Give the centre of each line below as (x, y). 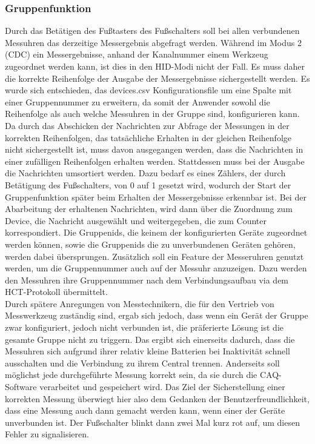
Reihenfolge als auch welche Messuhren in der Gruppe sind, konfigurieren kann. (152, 114)
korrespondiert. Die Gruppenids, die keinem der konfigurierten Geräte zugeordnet (156, 232)
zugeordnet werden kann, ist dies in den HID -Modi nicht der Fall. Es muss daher (155, 66)
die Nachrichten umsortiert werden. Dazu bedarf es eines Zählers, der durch (145, 173)
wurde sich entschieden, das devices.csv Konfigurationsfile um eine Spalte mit (148, 90)
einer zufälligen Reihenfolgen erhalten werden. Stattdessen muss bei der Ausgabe (155, 161)
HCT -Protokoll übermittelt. (56, 292)
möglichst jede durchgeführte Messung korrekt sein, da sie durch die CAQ (142, 375)
